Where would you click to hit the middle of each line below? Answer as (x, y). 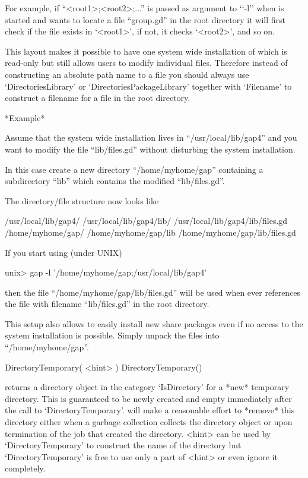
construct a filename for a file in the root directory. (98, 98)
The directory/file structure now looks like (82, 200)
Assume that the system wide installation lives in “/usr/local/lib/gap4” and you (151, 137)
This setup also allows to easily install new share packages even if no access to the (154, 323)
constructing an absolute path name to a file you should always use (127, 74)
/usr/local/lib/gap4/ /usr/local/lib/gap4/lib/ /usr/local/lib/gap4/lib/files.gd (146, 221)
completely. (25, 468)
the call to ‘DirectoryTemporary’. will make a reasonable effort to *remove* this (150, 410)
